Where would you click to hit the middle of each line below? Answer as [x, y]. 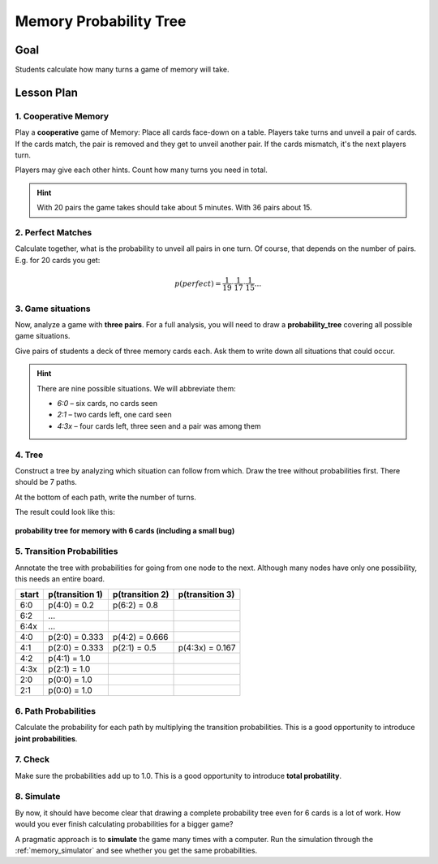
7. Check [32, 759]
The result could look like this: [65, 512]
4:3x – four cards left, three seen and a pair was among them [159, 426]
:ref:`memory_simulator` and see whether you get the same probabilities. [136, 851]
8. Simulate [38, 797]
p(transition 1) [75, 594]
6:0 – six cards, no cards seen [107, 404]
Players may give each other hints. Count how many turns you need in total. [141, 170]
